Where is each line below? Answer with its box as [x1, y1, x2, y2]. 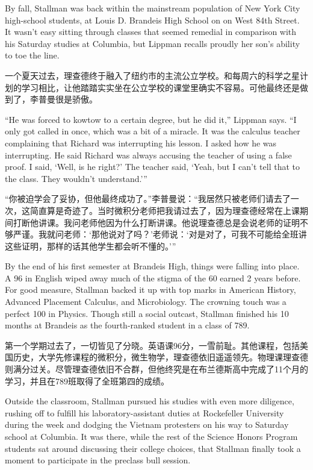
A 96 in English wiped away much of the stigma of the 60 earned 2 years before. [5, 271, 301, 284]
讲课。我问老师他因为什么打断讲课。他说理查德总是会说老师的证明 [38, 216, 300, 228]
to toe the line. [5, 49, 60, 61]
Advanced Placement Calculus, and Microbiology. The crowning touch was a [5, 295, 287, 308]
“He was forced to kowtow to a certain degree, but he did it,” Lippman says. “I [5, 113, 297, 125]
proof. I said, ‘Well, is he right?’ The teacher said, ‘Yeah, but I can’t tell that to [5, 160, 300, 173]
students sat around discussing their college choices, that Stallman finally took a [5, 442, 301, 454]
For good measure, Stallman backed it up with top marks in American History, [5, 283, 296, 296]
